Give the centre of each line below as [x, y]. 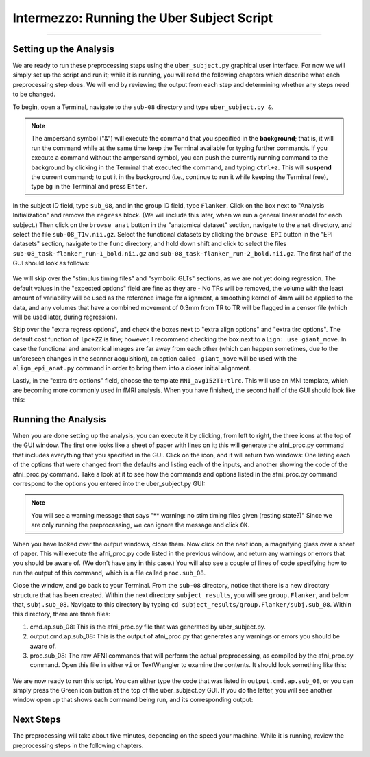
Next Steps [37, 720]
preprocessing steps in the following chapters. [78, 745]
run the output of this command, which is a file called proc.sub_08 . [109, 573]
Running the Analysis [59, 419]
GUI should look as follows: [51, 263]
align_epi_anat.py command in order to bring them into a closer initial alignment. [132, 368]
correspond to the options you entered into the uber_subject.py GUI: [109, 484]
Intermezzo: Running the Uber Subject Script [143, 18]
